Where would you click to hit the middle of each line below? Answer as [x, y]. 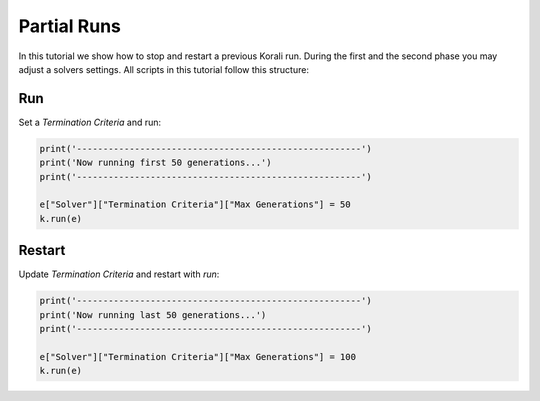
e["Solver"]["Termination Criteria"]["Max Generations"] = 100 [198, 356]
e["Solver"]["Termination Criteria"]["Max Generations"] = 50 [195, 204]
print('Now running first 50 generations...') [155, 163]
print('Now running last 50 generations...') [153, 314]
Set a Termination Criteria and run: [90, 122]
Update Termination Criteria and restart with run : [119, 274]
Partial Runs [70, 26]
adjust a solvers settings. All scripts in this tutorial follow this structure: [164, 69]
